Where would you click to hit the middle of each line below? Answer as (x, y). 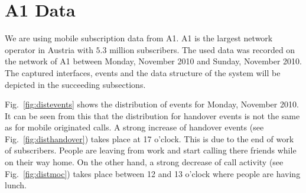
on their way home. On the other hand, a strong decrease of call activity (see (144, 162)
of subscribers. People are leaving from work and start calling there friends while (151, 150)
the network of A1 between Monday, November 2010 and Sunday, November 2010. (153, 61)
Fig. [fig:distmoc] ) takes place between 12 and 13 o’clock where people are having (153, 173)
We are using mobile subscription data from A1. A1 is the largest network (139, 38)
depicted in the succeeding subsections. (75, 84)
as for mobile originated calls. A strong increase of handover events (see (134, 127)
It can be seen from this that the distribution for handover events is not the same (152, 115)
